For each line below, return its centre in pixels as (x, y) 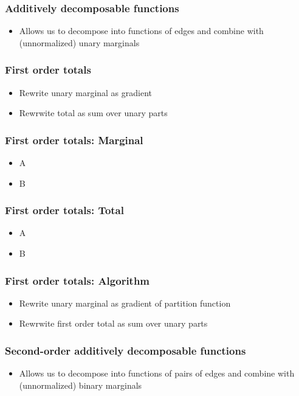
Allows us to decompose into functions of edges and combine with (141, 31)
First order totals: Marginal (74, 140)
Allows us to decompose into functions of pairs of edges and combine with (157, 373)
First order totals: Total (64, 210)
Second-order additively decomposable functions (125, 350)
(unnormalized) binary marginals (81, 385)
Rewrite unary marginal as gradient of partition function (125, 303)
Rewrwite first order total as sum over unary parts (113, 323)
